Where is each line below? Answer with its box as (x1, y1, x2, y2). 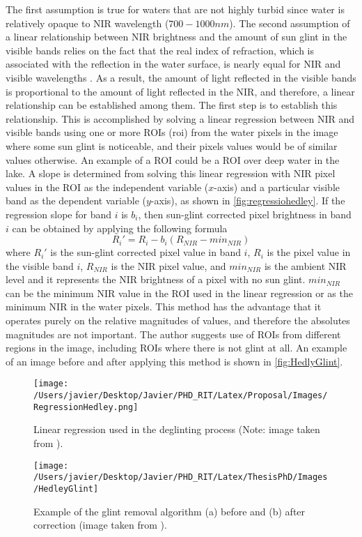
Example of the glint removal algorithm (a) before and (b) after (33, 504, 306, 518)
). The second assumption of (229, 15, 350, 30)
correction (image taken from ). (33, 517, 167, 532)
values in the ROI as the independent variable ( (6, 179, 209, 194)
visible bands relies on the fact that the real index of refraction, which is (6, 43, 315, 57)
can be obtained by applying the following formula (12, 220, 228, 235)
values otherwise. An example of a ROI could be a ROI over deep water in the (6, 152, 340, 167)
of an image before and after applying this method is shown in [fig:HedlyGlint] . (6, 354, 343, 368)
